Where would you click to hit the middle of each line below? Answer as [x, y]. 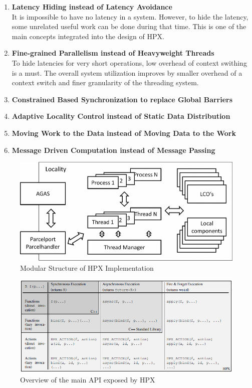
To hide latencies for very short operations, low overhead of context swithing [129, 62]
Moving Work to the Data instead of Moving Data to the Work [124, 133]
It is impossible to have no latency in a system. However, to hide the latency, [130, 16]
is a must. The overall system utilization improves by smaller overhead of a [127, 72]
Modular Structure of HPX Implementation [87, 267]
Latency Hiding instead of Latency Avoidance [92, 7]
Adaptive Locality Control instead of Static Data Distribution [121, 116]
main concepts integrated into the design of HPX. [88, 36]
